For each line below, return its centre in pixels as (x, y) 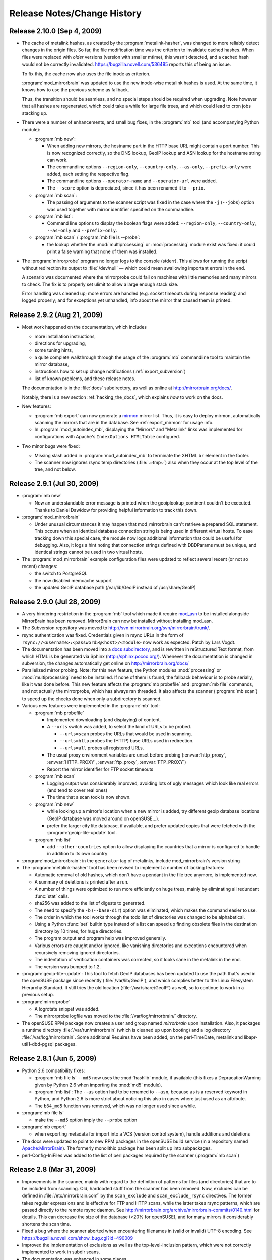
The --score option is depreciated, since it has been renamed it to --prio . (126, 188)
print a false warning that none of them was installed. (102, 251)
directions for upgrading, (60, 343)
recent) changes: (40, 566)
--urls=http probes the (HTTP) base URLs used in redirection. (127, 741)
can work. (57, 160)
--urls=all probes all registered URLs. (102, 748)
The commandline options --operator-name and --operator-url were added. (132, 181)
